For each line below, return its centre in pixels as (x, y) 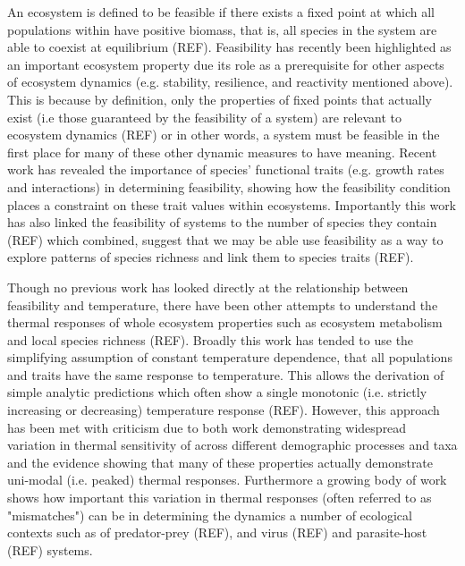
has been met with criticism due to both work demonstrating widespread (207, 427)
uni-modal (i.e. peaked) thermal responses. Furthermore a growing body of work (227, 480)
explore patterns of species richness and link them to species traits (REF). (211, 257)
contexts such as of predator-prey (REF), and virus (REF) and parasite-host (217, 532)
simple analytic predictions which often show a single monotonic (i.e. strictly (217, 392)
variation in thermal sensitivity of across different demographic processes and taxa (232, 445)
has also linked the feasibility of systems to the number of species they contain (222, 222)
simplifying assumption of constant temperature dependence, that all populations (230, 357)
